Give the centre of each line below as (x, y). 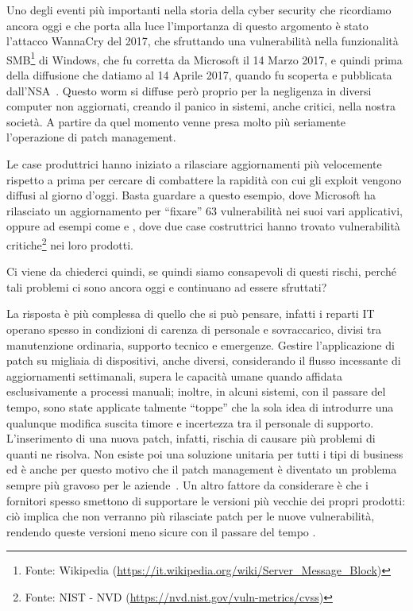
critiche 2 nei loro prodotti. (70, 243)
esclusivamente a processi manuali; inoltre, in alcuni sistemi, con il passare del (196, 391)
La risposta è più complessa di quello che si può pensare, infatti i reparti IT (191, 313)
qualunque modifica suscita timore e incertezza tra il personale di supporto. (190, 422)
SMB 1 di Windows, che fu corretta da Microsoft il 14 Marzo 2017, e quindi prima (205, 58)
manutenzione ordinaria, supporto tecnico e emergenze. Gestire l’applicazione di (201, 344)
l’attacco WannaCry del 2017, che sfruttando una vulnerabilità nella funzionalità (203, 41)
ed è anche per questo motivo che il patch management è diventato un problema (202, 469)
